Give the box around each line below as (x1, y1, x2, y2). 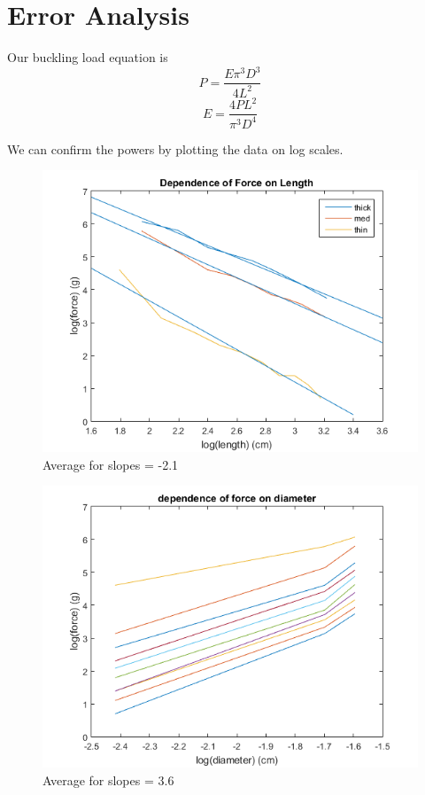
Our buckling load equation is (7, 48, 168, 66)
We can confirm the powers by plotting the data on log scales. (7, 139, 344, 158)
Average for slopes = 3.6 (42, 770, 174, 789)
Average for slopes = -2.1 (42, 455, 179, 473)
